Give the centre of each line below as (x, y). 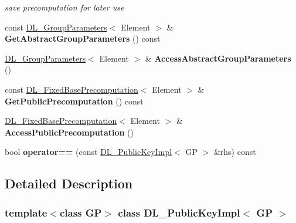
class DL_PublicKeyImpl (179, 212)
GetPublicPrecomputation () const (74, 101)
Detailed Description (69, 183)
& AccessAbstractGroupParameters (218, 58)
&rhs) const (235, 152)
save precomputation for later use (64, 7)
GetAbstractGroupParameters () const (83, 38)
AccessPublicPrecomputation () (69, 132)
